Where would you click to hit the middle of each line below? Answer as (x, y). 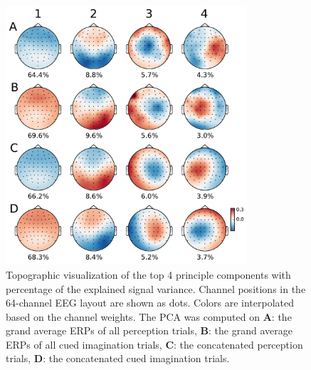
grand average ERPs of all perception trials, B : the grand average (149, 330)
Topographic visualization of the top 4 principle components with (148, 274)
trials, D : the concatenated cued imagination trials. (118, 358)
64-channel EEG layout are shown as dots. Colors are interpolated (150, 303)
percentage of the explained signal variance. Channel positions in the (156, 288)
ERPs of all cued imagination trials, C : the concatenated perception (154, 344)
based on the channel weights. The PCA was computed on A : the (149, 316)
